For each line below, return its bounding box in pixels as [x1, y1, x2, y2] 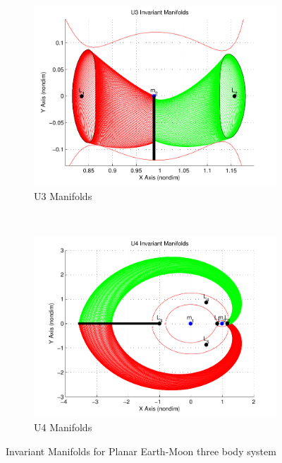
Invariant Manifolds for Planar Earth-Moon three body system [6, 443, 276, 458]
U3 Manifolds [34, 188, 92, 203]
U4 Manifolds [34, 420, 92, 435]
